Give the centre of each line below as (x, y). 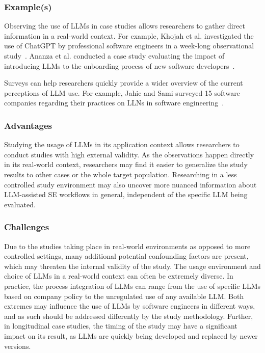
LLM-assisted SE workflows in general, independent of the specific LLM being (126, 194)
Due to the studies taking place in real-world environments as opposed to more (127, 246)
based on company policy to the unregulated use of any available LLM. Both (124, 296)
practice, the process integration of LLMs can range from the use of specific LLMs (132, 286)
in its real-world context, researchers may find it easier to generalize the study (126, 164)
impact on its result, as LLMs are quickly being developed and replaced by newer (131, 335)
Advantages (28, 125)
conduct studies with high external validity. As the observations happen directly (129, 154)
